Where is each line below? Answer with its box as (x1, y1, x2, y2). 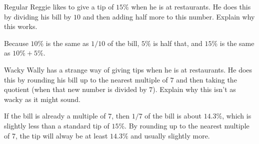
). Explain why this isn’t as (152, 84, 236, 94)
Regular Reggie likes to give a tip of (4, 1, 114, 11)
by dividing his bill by (4, 11, 71, 21)
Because (4, 37, 28, 48)
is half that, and (153, 37, 202, 48)
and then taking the (176, 74, 237, 84)
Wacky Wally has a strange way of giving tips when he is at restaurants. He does (4, 64, 252, 74)
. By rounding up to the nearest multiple (124, 120, 249, 130)
